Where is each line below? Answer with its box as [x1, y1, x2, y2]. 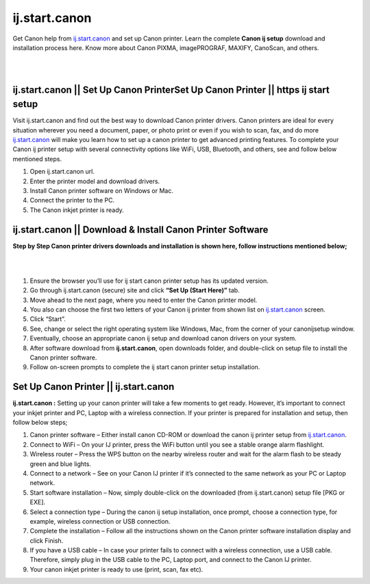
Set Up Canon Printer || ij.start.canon [12, 381, 175, 393]
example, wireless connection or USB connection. [29, 517, 171, 525]
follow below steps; [12, 419, 68, 427]
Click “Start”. [29, 315, 66, 323]
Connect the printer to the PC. [29, 196, 115, 205]
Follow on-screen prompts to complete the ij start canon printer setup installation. [29, 363, 260, 371]
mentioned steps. [12, 154, 62, 163]
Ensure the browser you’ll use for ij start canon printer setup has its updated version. [29, 277, 269, 285]
